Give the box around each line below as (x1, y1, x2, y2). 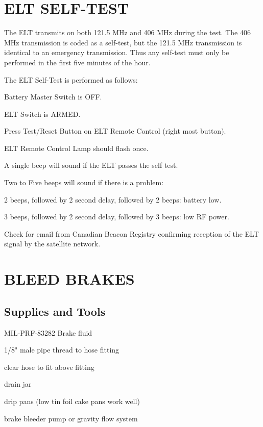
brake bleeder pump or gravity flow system (4, 413, 138, 423)
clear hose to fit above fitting (4, 361, 94, 372)
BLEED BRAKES (4, 268, 135, 289)
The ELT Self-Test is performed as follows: (4, 74, 138, 85)
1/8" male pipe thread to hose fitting (4, 344, 119, 355)
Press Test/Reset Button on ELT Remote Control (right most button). (4, 125, 226, 136)
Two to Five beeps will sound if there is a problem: (4, 177, 163, 188)
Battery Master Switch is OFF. (4, 91, 102, 102)
